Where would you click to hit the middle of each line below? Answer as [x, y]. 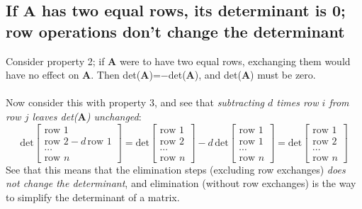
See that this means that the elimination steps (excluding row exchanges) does [176, 169]
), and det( [218, 75]
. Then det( [116, 75]
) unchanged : [114, 116]
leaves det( [55, 116]
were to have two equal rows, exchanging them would [235, 61]
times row [298, 102]
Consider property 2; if [55, 61]
